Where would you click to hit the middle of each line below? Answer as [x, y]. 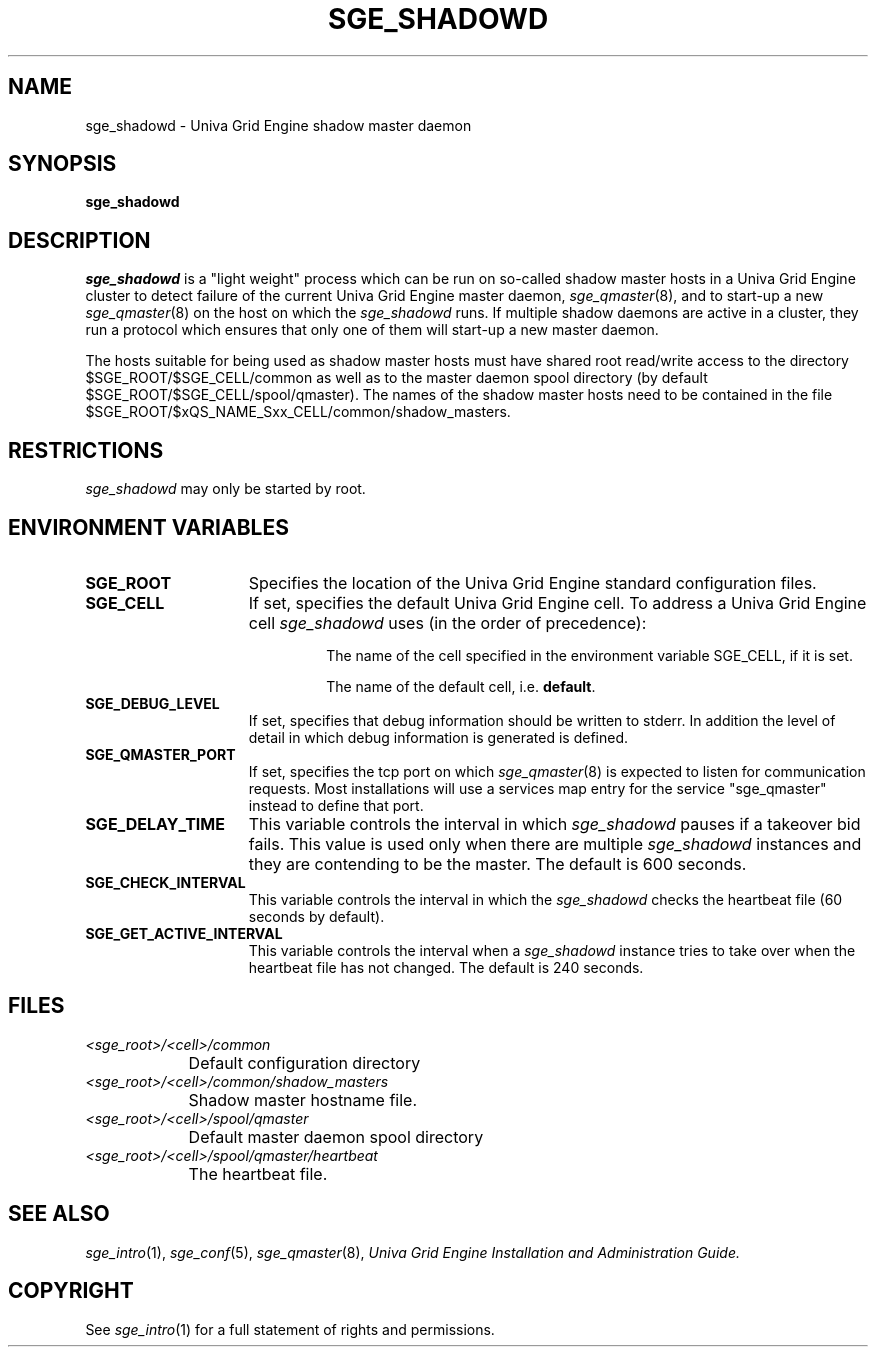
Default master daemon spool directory [336, 1136]
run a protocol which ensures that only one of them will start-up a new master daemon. [372, 330]
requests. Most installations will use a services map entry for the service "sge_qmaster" [537, 788]
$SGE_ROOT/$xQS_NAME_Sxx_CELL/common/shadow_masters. [298, 412]
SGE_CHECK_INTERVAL [165, 882]
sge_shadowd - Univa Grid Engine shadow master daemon [278, 125]
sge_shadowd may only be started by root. [225, 489]
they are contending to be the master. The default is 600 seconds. [497, 863]
